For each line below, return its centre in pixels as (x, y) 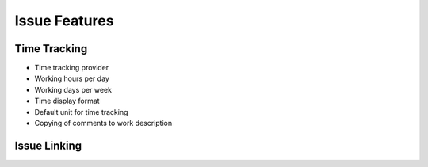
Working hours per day (72, 78)
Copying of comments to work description (103, 123)
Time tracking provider (72, 68)
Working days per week (73, 89)
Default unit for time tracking (81, 112)
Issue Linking (48, 145)
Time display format (67, 101)
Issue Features (64, 21)
